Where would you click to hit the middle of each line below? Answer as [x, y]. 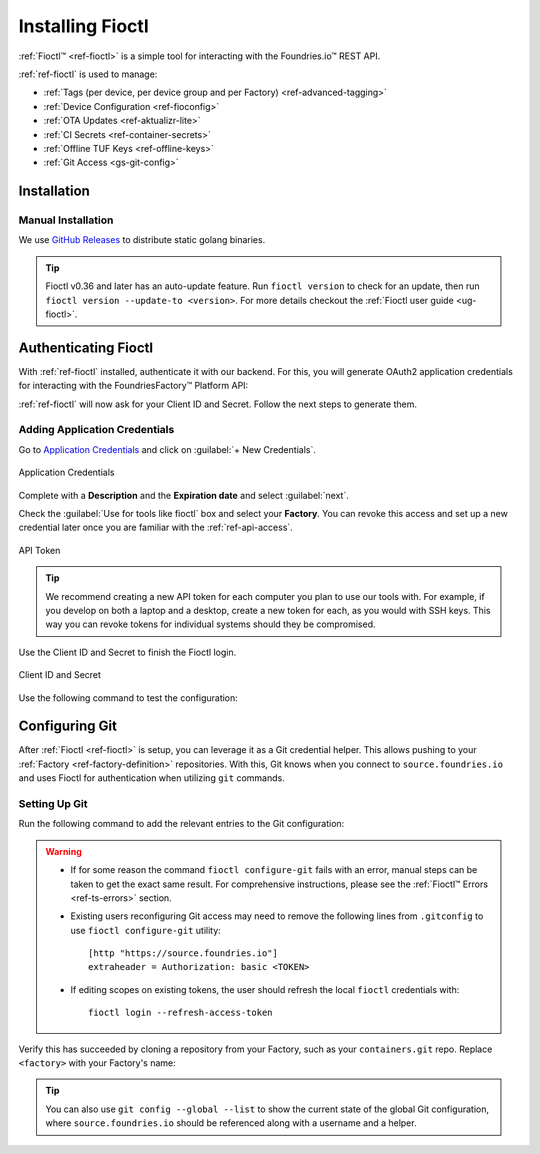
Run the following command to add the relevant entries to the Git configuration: [181, 824]
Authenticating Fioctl [86, 347]
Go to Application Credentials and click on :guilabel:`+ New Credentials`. [167, 449]
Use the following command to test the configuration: [128, 697]
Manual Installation [66, 220]
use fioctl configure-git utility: [146, 930]
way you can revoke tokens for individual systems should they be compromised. [210, 624]
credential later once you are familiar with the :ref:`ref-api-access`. [156, 527]
